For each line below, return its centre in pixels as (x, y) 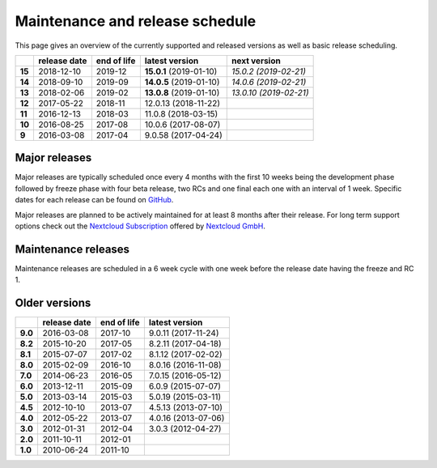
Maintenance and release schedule (136, 21)
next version (256, 61)
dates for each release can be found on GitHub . (94, 200)
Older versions (53, 303)
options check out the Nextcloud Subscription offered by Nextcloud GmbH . (140, 226)
